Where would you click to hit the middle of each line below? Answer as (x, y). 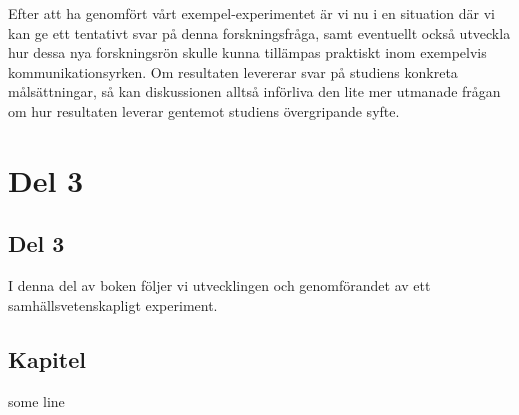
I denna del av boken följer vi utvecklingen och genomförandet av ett (219, 285)
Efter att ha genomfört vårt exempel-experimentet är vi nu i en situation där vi (252, 13)
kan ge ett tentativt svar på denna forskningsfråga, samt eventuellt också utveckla (259, 32)
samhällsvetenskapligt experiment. (113, 304)
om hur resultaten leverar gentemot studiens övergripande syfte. (204, 110)
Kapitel (47, 358)
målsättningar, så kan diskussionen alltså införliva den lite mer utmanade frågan (254, 91)
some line (36, 400)
